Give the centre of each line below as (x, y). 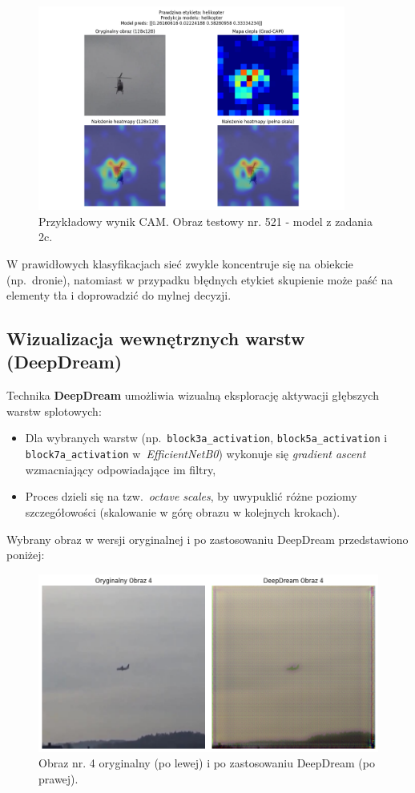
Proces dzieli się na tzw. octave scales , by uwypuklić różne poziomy (191, 496)
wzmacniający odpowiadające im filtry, (121, 469)
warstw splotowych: (54, 411)
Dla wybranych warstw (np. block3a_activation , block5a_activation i (206, 438)
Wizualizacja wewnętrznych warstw (156, 338)
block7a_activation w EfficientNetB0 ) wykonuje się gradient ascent (195, 454)
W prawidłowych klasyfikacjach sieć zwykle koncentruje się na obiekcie (180, 263)
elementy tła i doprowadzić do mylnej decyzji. (119, 295)
